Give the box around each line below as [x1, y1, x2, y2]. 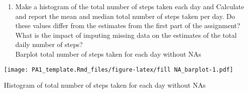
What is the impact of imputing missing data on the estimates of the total [15, 30, 237, 40]
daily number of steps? [15, 39, 83, 49]
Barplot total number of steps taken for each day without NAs [15, 48, 201, 59]
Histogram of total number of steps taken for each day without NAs [4, 80, 206, 90]
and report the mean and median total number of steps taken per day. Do [15, 11, 235, 21]
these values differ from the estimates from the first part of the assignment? [15, 20, 240, 31]
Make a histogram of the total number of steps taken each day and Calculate [15, 1, 245, 11]
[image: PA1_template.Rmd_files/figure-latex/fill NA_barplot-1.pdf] [4, 66, 233, 73]
